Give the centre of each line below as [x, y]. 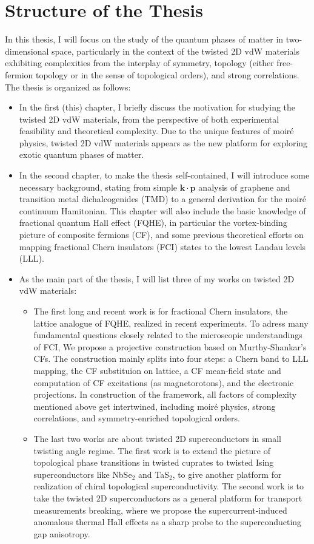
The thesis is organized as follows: [68, 87]
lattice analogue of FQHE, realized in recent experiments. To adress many [171, 323]
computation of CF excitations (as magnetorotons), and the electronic [164, 382]
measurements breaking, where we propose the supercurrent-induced [160, 510]
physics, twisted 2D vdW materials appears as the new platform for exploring [163, 142]
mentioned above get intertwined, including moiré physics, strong [155, 406]
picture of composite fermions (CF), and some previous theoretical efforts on [161, 235]
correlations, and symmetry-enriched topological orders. [137, 418]
